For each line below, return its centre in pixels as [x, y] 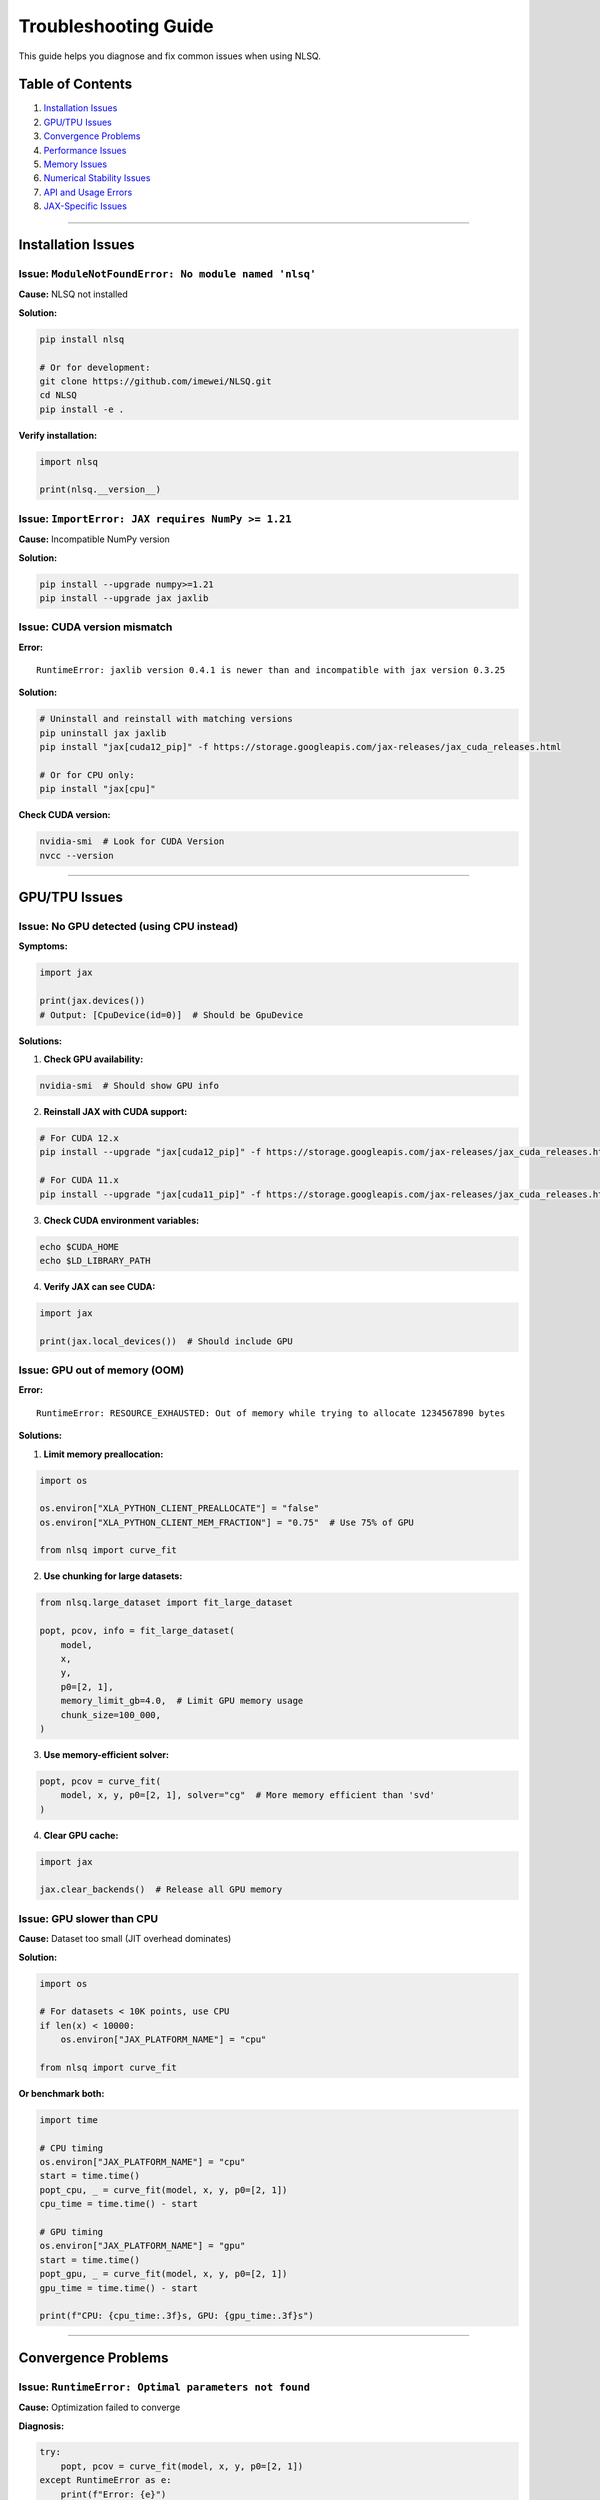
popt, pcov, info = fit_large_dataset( [137, 1631]
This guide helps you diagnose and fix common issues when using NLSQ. [170, 56]
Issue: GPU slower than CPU [88, 1918]
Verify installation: [58, 435]
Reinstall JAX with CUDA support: [115, 1111]
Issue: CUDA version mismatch [95, 627]
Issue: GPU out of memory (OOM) [101, 1370]
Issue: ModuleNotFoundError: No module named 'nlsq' [167, 273]
